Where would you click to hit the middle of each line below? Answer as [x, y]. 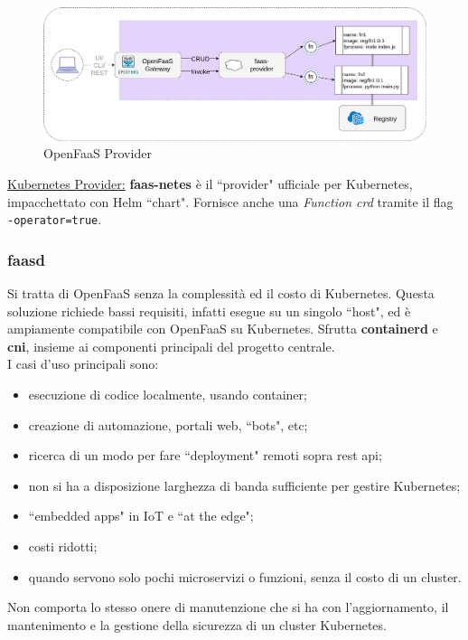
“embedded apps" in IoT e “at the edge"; [141, 516]
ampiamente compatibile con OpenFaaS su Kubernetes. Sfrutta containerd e [223, 329]
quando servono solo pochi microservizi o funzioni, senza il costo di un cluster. [245, 576]
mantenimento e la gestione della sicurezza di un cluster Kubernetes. [197, 624]
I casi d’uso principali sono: [83, 364]
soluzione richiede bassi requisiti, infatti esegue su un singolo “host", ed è [209, 311]
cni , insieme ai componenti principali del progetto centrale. [171, 346]
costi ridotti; [63, 546]
